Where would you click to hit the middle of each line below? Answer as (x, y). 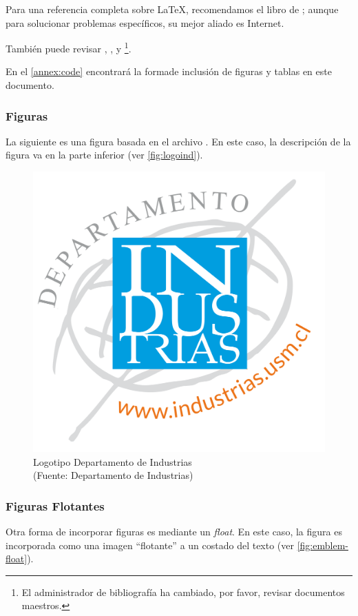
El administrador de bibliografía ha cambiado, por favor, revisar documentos (183, 592)
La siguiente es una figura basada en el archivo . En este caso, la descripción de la (178, 141)
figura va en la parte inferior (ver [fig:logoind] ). (104, 155)
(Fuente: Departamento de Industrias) (113, 475)
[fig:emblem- (323, 545)
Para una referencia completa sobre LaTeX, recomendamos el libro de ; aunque (172, 9)
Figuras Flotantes (55, 505)
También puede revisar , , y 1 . (69, 47)
